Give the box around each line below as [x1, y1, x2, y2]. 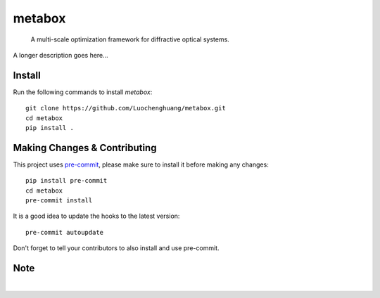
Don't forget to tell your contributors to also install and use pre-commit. [13, 244, 220, 252]
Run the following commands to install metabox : [13, 88, 153, 96]
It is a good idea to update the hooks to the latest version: [13, 212, 180, 221]
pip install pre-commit [25, 176, 108, 185]
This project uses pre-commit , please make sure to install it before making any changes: [13, 160, 269, 169]
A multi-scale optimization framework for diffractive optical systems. [30, 35, 230, 44]
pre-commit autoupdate [25, 228, 104, 236]
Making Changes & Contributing [13, 141, 157, 154]
